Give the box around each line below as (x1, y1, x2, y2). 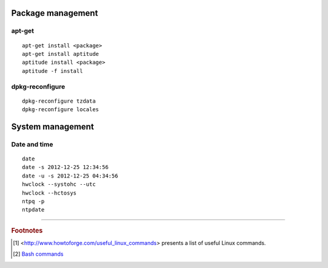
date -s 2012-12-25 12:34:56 (22, 164, 109, 171)
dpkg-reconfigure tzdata (22, 97, 96, 105)
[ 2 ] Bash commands (13, 250, 64, 258)
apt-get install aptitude (22, 50, 100, 57)
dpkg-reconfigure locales (22, 106, 100, 113)
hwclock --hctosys (22, 189, 77, 196)
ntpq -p (22, 198, 45, 205)
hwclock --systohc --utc (22, 181, 96, 188)
